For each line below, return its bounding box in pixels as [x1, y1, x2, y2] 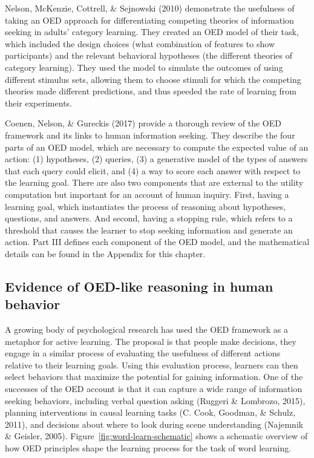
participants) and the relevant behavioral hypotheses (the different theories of [5, 49, 292, 62]
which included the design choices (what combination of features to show [5, 37, 275, 50]
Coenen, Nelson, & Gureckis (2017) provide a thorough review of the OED [5, 117, 281, 129]
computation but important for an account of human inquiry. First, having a [5, 188, 289, 200]
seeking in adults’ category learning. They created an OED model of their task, [5, 25, 299, 38]
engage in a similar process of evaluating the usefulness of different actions [5, 347, 281, 359]
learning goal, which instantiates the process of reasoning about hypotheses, [5, 200, 286, 212]
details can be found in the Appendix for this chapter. [5, 247, 206, 260]
